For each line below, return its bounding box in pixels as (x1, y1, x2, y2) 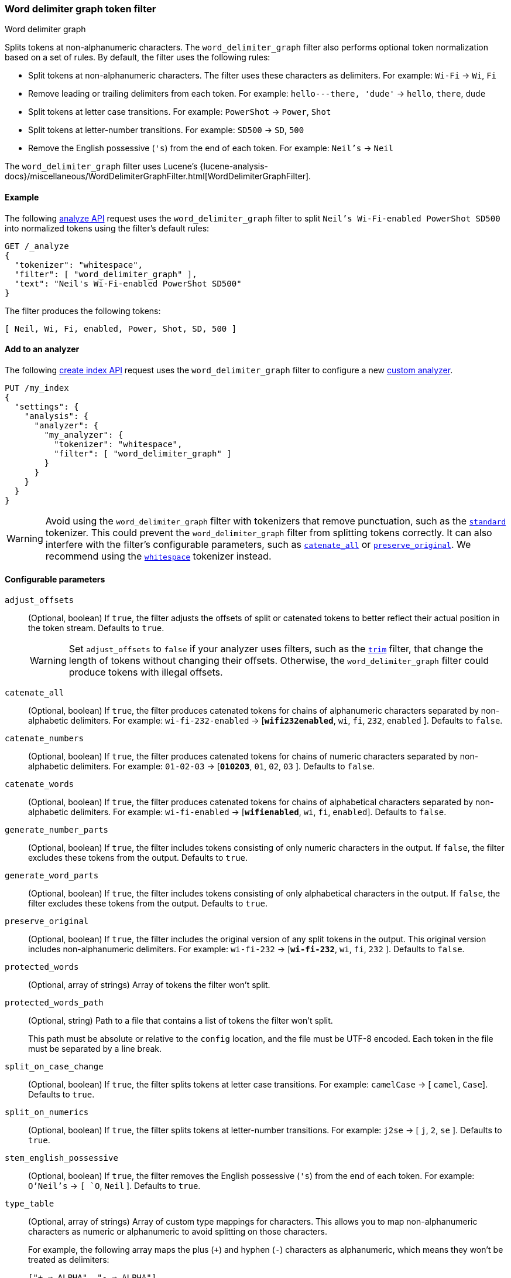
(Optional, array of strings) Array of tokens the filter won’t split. (28, 980, 270, 990)
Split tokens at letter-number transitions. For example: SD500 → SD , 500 (28, 125, 304, 135)
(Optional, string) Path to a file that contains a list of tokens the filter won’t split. (28, 1015, 333, 1026)
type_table (5, 1199, 54, 1209)
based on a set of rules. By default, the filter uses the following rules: (5, 52, 270, 63)
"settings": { (14, 401, 79, 411)
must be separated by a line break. (28, 1044, 162, 1054)
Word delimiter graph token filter (5, 3, 156, 15)
